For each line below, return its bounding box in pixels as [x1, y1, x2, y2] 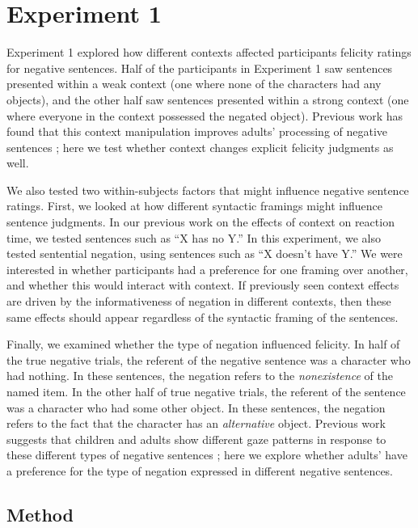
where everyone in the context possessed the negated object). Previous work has [6, 107, 403, 124]
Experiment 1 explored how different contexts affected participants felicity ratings [6, 44, 412, 61]
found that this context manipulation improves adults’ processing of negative [6, 123, 388, 140]
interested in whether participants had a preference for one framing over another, [6, 260, 408, 277]
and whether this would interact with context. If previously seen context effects [6, 277, 399, 294]
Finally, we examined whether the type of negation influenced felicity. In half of [6, 336, 400, 353]
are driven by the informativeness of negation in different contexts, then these [6, 293, 391, 310]
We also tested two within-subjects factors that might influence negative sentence [6, 181, 409, 198]
